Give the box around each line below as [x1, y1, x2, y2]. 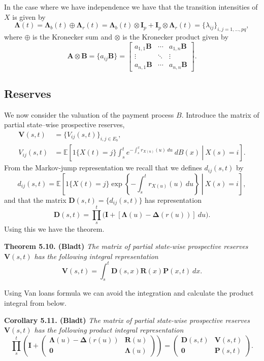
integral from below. [4, 298, 67, 308]
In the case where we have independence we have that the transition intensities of [4, 2, 258, 12]
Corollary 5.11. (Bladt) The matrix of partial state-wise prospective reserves [4, 314, 250, 325]
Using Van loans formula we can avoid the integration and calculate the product [4, 287, 254, 298]
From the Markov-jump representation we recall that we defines [4, 162, 202, 173]
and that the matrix [4, 194, 67, 205]
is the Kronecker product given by [122, 31, 228, 42]
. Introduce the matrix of [181, 109, 259, 120]
